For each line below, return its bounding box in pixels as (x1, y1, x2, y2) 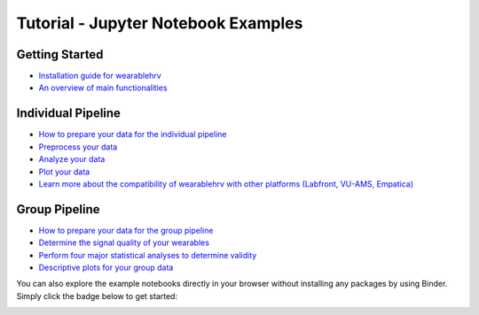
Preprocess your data (38, 142, 118, 152)
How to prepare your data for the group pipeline (38, 225, 214, 235)
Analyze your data (38, 154, 106, 165)
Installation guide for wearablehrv (38, 71, 161, 81)
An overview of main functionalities (38, 82, 168, 93)
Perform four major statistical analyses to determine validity (38, 250, 257, 260)
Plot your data (38, 166, 90, 177)
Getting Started (16, 47, 104, 62)
